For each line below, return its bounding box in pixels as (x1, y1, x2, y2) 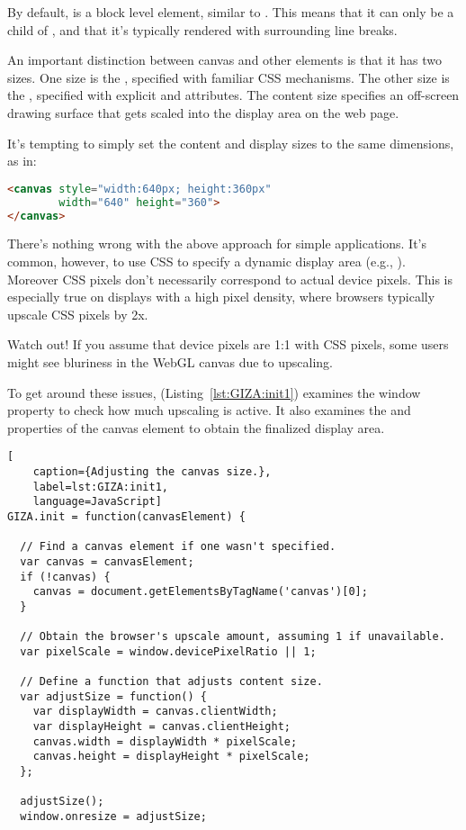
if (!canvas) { (20, 570, 111, 583)
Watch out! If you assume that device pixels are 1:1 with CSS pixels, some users (7, 335, 449, 354)
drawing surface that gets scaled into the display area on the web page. (7, 103, 399, 122)
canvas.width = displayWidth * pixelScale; (32, 735, 298, 748)
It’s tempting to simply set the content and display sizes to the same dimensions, (7, 133, 454, 152)
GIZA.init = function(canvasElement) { (7, 510, 246, 523)
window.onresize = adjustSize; (20, 810, 207, 824)
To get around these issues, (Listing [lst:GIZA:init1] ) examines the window (7, 383, 421, 401)
